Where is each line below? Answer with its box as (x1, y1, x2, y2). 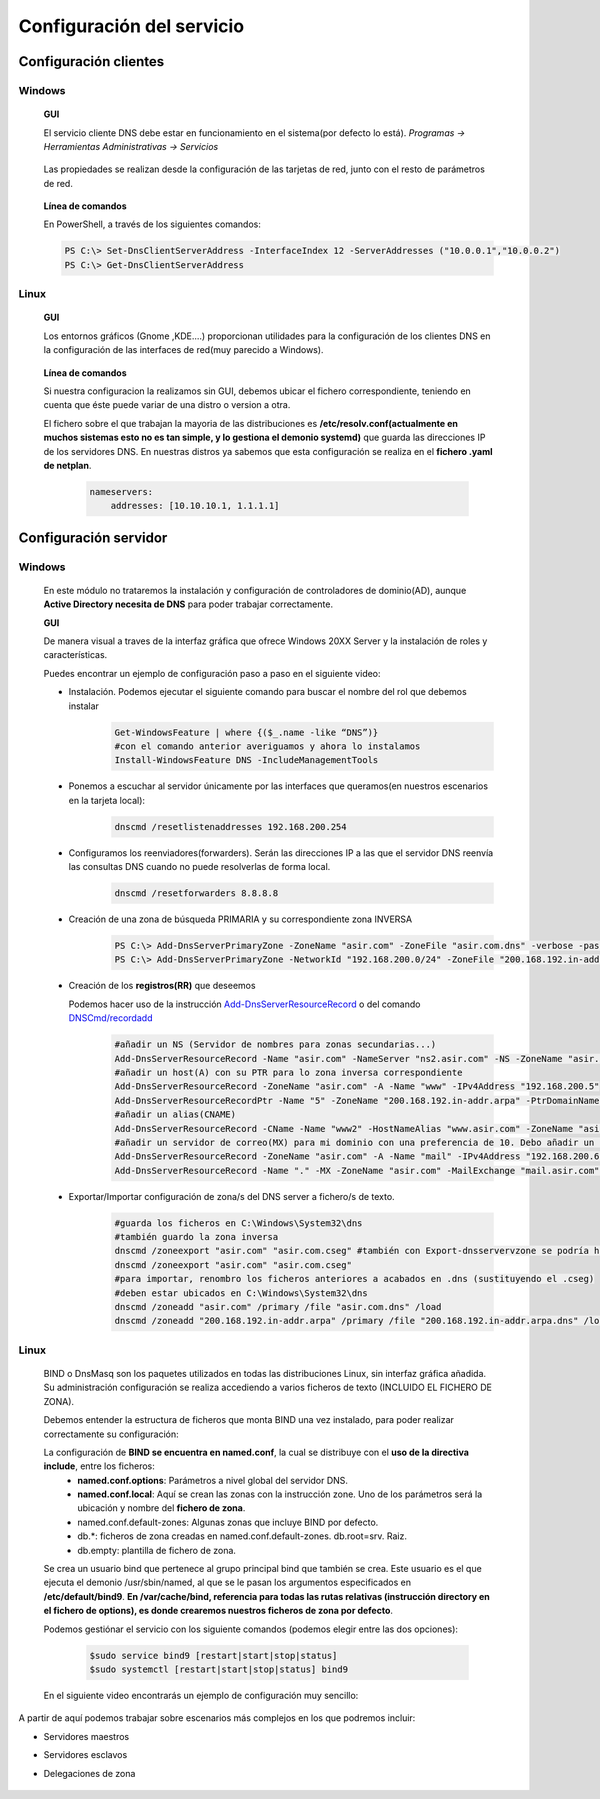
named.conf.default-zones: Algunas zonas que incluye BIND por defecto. (77, 1516, 379, 1528)
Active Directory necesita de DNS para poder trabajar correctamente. (43, 598, 334, 610)
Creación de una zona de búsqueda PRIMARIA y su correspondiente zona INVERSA (68, 913, 413, 925)
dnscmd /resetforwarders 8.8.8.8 (114, 888, 279, 899)
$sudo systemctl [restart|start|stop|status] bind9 (89, 1663, 349, 1675)
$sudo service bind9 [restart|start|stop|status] (89, 1650, 338, 1661)
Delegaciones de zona (43, 1767, 136, 1779)
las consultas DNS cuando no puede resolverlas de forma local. (68, 861, 331, 873)
